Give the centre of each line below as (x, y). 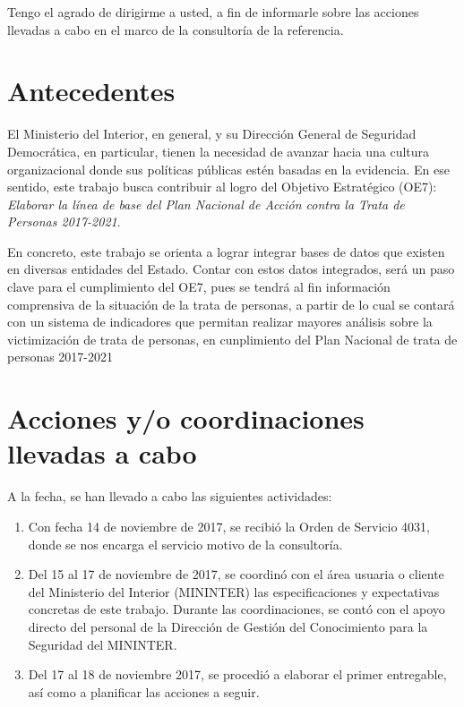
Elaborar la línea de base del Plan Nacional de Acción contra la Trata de (206, 204)
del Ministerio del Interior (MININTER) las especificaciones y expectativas (234, 591)
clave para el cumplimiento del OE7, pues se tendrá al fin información (199, 287)
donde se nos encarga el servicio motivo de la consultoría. (185, 544)
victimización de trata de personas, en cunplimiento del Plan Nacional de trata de (232, 339)
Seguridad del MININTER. (103, 644)
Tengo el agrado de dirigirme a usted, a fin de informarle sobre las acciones (213, 12)
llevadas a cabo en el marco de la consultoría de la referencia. (176, 29)
